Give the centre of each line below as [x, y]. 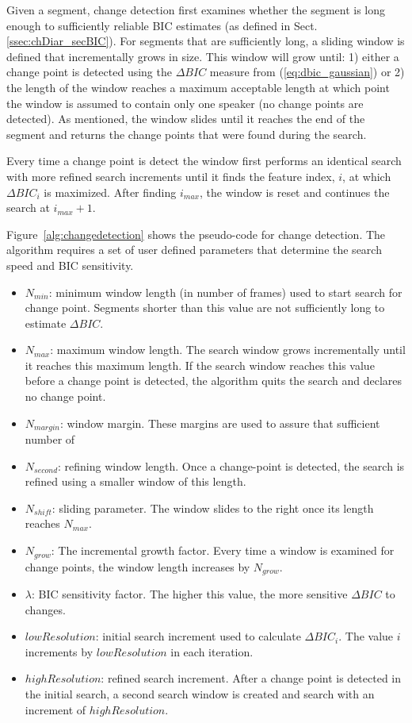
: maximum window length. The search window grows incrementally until [228, 350]
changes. [45, 609]
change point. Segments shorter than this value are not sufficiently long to [205, 308]
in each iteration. [212, 651]
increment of [55, 709]
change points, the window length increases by [137, 566]
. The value [366, 636]
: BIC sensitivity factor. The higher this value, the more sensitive [189, 593]
